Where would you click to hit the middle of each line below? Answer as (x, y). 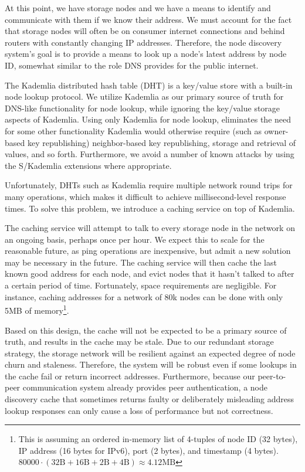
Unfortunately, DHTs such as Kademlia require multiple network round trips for (149, 185)
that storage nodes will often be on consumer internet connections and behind (145, 31)
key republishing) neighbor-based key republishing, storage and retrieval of (162, 142)
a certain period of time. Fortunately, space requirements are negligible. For (141, 285)
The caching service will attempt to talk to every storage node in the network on (150, 228)
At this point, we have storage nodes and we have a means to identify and (138, 8)
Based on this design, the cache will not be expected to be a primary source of (146, 330)
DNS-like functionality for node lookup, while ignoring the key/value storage (143, 108)
